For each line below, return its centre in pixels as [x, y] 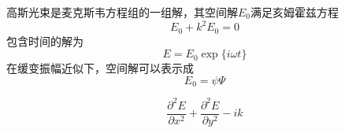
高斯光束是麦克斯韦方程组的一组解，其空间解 [122, 12]
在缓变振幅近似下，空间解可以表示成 [100, 68]
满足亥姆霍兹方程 [295, 12]
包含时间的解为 [45, 41]
